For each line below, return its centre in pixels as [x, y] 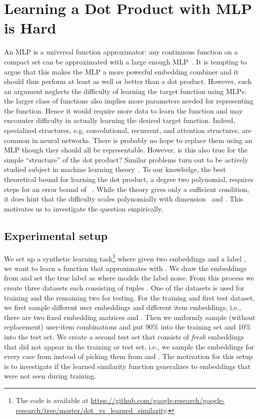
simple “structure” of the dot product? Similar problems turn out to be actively [126, 159]
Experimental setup [56, 235]
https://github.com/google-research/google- [157, 400]
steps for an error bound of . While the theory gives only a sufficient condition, [127, 189]
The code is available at [52, 400]
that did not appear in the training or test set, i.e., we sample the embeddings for [129, 346]
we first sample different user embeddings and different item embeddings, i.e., [122, 307]
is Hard [30, 28]
